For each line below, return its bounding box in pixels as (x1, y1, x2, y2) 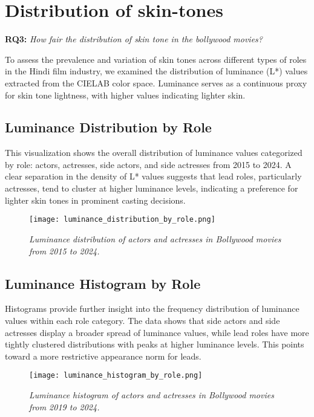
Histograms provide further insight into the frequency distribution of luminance (5, 302, 299, 315)
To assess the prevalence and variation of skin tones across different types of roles (5, 53, 307, 65)
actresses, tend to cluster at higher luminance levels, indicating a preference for (5, 182, 298, 195)
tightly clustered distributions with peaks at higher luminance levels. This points (5, 338, 304, 351)
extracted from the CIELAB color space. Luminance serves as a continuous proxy (5, 76, 307, 89)
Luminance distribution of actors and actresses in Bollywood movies (29, 232, 281, 245)
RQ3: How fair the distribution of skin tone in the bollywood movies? (5, 33, 263, 45)
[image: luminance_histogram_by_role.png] (29, 371, 203, 380)
